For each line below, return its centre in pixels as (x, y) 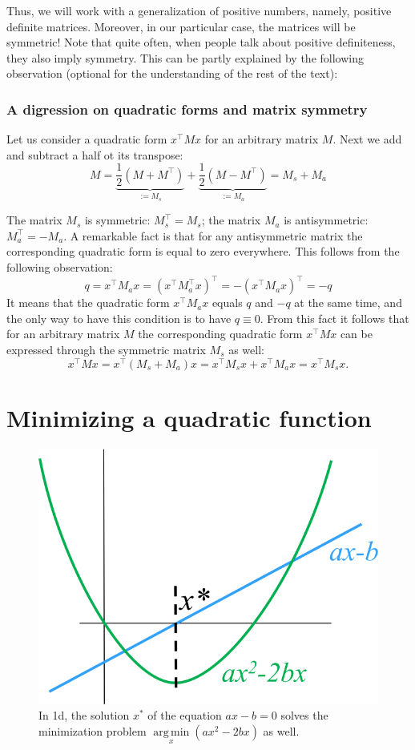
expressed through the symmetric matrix (106, 349)
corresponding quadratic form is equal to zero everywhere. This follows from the (203, 251)
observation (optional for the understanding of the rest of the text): (172, 73)
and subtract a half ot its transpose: (95, 154)
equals (227, 302)
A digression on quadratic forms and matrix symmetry (187, 109)
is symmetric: (117, 220)
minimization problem (93, 731)
